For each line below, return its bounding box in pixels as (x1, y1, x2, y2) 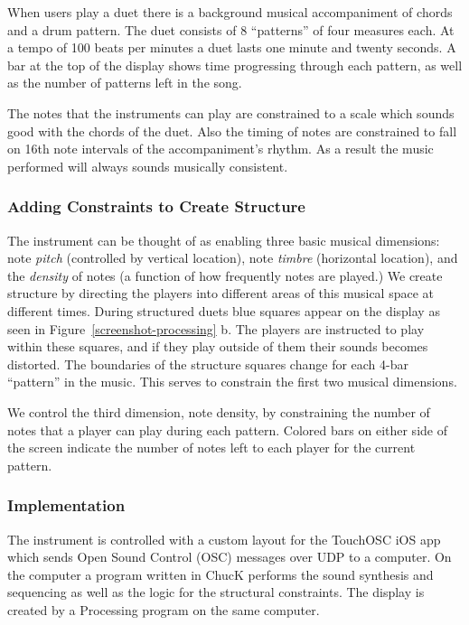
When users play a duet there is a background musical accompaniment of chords (7, 3, 453, 21)
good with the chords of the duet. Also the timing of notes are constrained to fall (7, 121, 457, 140)
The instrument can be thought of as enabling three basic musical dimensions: (7, 230, 440, 249)
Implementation (7, 494, 126, 517)
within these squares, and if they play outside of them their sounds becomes (7, 337, 428, 356)
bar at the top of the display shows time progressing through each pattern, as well (7, 55, 463, 74)
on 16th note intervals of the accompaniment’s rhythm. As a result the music (7, 139, 434, 158)
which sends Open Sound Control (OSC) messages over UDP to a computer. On (7, 547, 452, 566)
